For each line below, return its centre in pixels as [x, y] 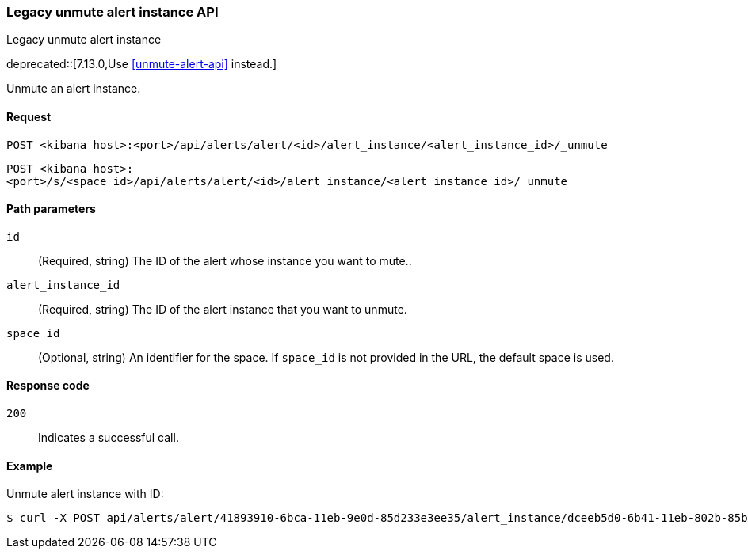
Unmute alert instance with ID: [85, 494]
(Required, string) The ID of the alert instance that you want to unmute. [223, 309]
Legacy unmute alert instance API [113, 12]
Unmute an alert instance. [74, 89]
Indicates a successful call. [109, 438]
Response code [48, 386]
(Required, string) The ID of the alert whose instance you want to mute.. [225, 260]
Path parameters [51, 209]
